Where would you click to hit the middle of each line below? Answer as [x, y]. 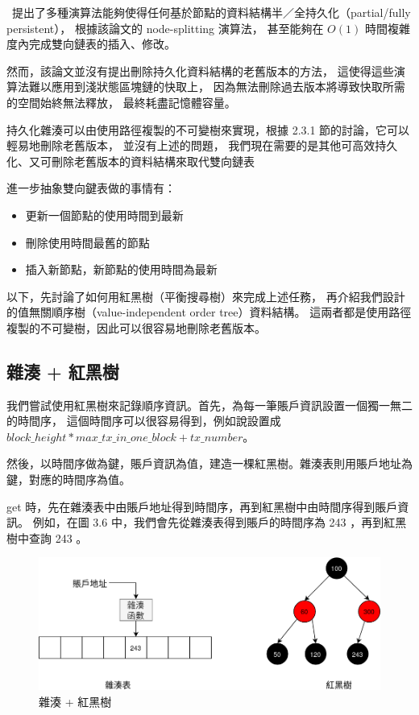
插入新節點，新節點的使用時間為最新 [121, 269]
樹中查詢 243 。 [47, 537]
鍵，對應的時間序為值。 [68, 479]
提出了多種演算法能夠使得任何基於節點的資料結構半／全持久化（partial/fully [212, 12]
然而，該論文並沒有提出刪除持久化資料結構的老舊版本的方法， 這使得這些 [200, 70]
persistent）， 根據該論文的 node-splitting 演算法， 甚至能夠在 [165, 28]
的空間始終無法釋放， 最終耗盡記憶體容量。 [121, 102]
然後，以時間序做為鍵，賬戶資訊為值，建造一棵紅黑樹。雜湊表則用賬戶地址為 [209, 463]
